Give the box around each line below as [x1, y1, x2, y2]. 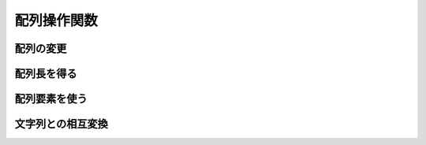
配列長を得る [14, 67, 77, 80]
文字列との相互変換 [14, 117, 108, 131]
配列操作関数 [14, 12, 99, 29]
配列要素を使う [14, 92, 88, 106]
